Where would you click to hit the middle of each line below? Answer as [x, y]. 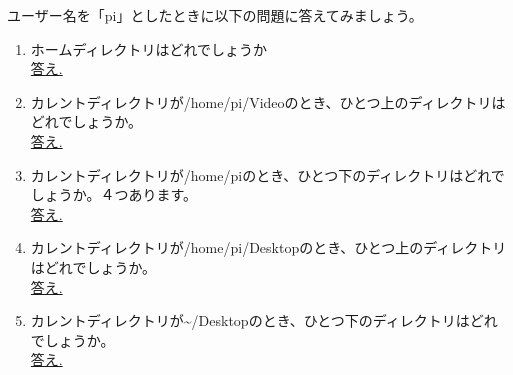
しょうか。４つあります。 [114, 194]
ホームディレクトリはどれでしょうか [148, 48]
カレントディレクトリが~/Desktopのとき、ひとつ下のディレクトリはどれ [264, 320]
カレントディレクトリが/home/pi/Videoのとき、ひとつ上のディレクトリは [268, 101]
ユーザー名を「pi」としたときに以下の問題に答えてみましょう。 [215, 15]
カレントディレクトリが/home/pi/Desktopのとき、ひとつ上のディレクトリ [268, 247]
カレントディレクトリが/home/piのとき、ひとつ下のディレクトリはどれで [267, 174]
